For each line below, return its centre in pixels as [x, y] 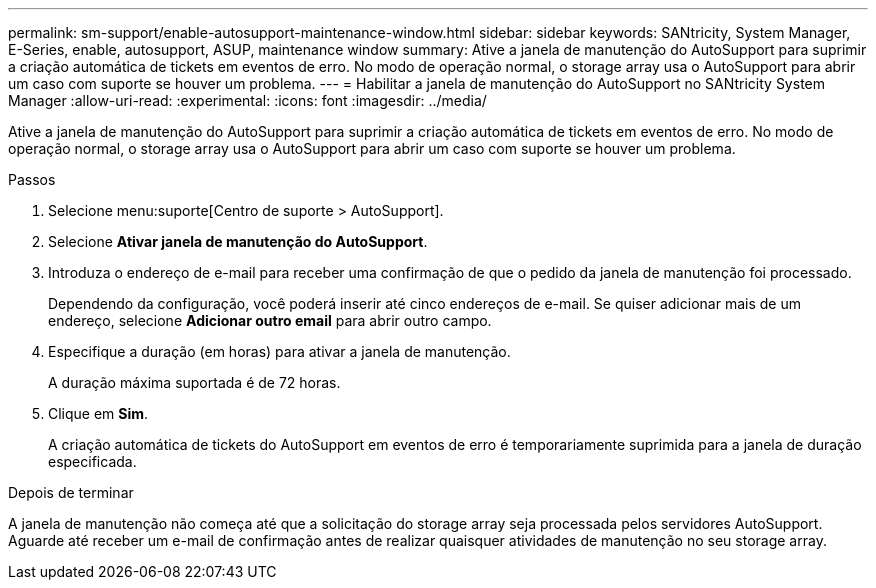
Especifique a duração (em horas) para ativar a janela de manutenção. [279, 351]
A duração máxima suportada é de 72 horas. [194, 382]
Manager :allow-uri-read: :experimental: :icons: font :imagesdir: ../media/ [247, 100]
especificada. [92, 461]
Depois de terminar [71, 492]
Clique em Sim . [98, 413]
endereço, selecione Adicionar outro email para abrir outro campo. [270, 320]
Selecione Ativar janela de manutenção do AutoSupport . [238, 241]
